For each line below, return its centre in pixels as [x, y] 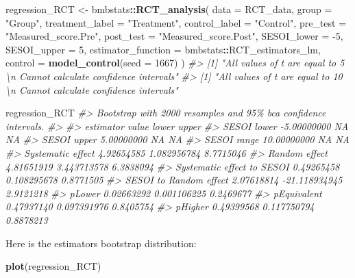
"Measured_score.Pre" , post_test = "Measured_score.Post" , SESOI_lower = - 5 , [174, 36]
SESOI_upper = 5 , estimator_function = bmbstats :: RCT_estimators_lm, [163, 49]
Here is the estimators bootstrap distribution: [101, 243]
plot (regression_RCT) [53, 266]
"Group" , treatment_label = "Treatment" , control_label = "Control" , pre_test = [176, 22]
